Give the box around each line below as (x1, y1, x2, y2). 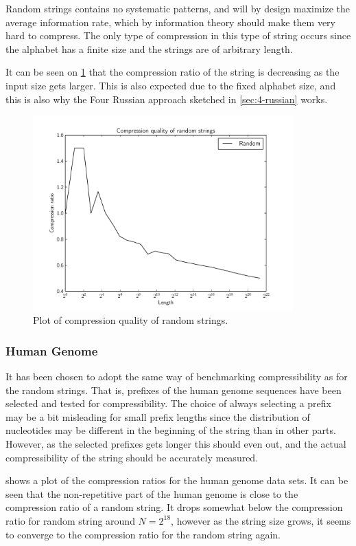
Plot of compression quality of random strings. (33, 313, 228, 327)
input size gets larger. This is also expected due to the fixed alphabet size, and (5, 78, 336, 92)
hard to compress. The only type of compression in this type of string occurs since (5, 28, 351, 43)
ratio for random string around (5, 513, 135, 527)
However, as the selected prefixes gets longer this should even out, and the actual (5, 436, 346, 450)
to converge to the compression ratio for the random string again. (5, 527, 281, 541)
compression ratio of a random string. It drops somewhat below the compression (5, 500, 343, 514)
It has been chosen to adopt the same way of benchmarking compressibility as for (5, 369, 348, 384)
